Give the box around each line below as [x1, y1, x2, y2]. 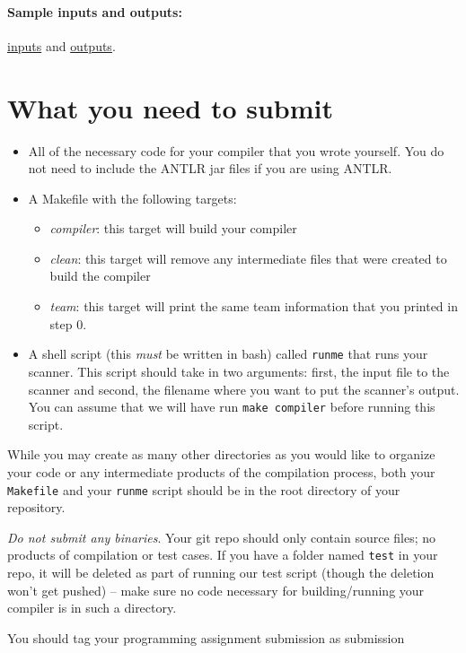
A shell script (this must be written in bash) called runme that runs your [28, 344, 428, 363]
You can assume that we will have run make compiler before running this [28, 397, 435, 416]
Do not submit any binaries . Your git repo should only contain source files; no [7, 527, 436, 546]
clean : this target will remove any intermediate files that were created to [49, 248, 447, 267]
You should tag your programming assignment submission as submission [7, 628, 405, 647]
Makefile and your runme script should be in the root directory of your [7, 480, 400, 499]
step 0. [49, 314, 87, 333]
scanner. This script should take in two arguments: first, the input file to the [28, 361, 450, 380]
